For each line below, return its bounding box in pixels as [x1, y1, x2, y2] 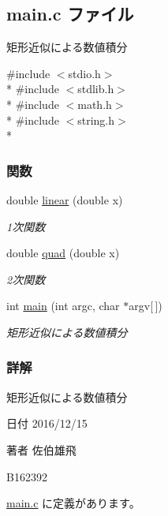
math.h [77, 95, 112, 112]
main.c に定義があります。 [6, 495, 140, 511]
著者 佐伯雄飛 [6, 441, 77, 458]
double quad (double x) [6, 245, 120, 261]
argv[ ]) [129, 297, 162, 314]
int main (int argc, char [6, 297, 120, 314]
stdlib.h [77, 80, 114, 97]
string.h [77, 111, 115, 128]
